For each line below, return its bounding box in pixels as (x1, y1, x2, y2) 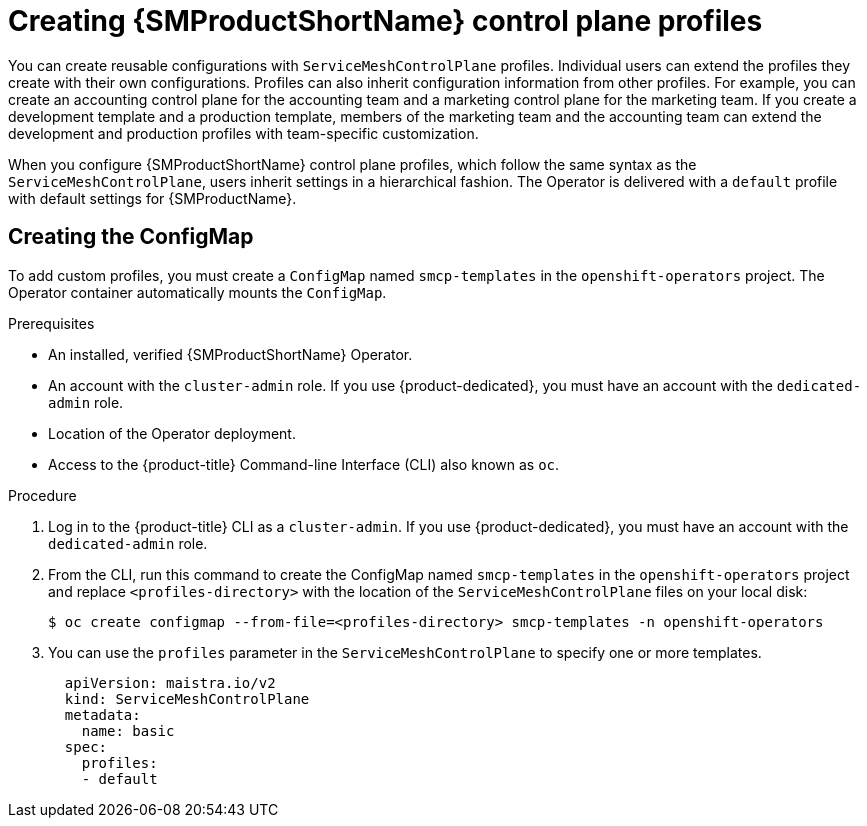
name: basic (81, 722, 175, 739)
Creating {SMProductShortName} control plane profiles (8, 4, 763, 38)
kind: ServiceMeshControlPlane (64, 690, 310, 707)
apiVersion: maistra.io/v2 (64, 674, 276, 691)
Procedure (8, 486, 77, 504)
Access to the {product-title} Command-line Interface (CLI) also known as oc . (48, 455, 560, 473)
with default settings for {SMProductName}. (8, 189, 297, 207)
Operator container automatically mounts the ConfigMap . (8, 283, 387, 301)
